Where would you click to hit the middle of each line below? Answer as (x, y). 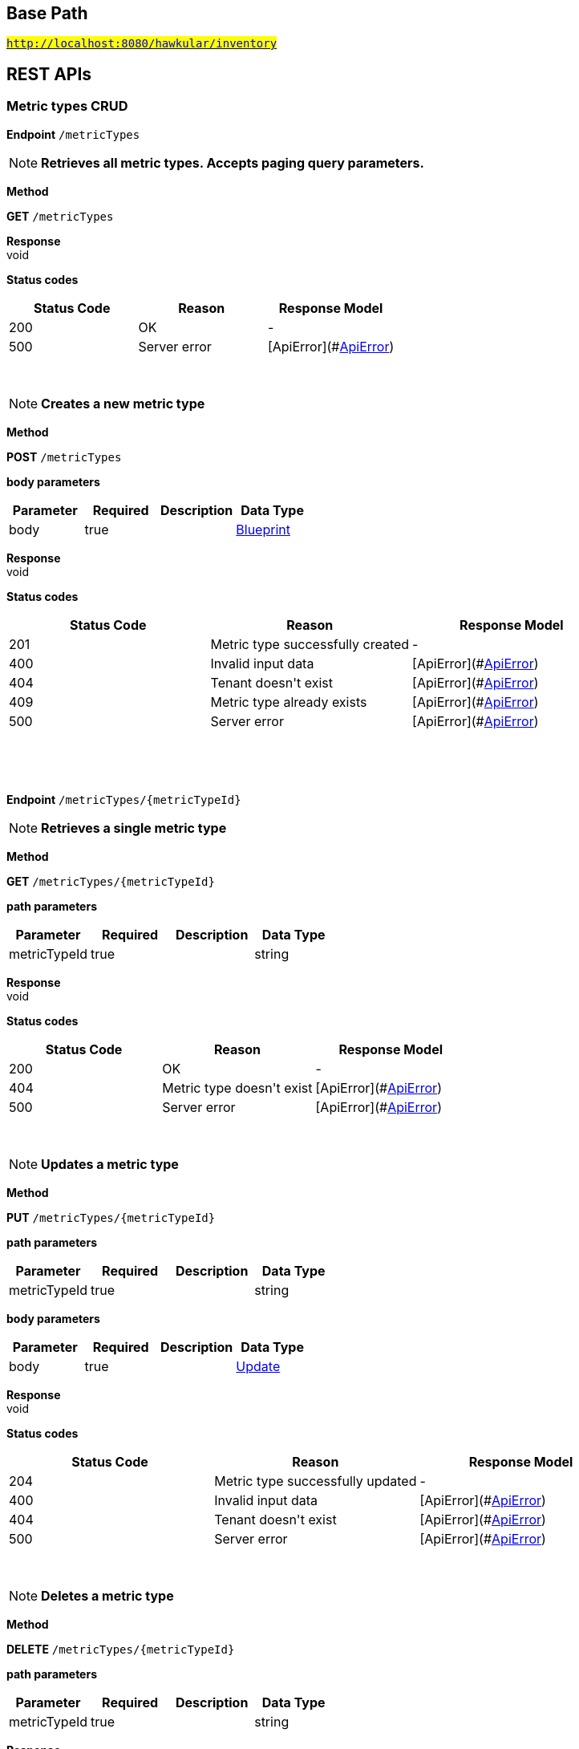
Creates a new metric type (123, 403)
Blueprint (263, 529)
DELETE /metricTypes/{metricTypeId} (121, 1649)
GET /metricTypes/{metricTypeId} (111, 881)
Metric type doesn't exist (237, 1088)
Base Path (47, 13)
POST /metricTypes (64, 457)
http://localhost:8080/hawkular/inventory (142, 44)
